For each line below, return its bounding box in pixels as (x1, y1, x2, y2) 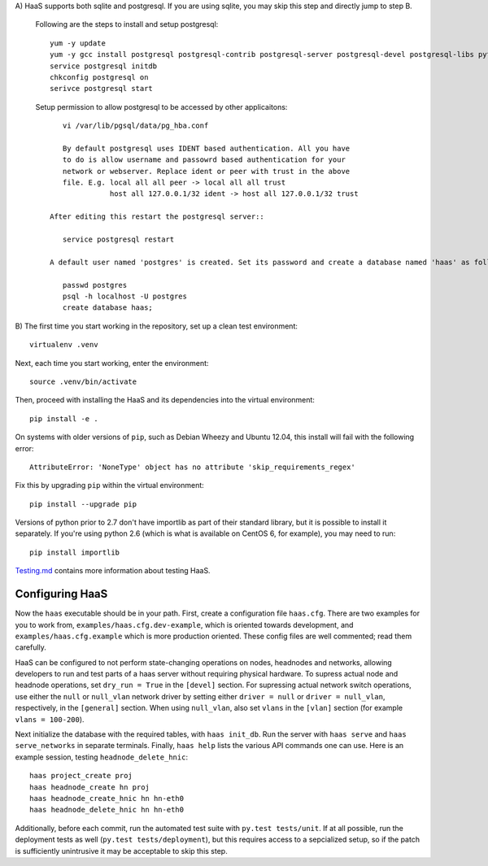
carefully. (15, 642, 46, 652)
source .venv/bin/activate (29, 376, 137, 386)
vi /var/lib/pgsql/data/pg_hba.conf (62, 121, 209, 130)
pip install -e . (29, 414, 98, 423)
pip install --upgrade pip (29, 499, 137, 508)
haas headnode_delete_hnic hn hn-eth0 (29, 805, 185, 815)
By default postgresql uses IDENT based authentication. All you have (62, 143, 351, 153)
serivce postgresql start (50, 84, 154, 94)
